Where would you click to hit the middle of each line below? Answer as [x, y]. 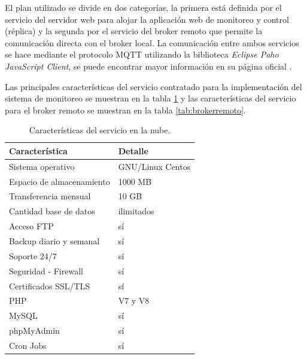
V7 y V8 [134, 300]
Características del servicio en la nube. [100, 130]
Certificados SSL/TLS [50, 285]
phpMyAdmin [34, 330]
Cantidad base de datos [52, 211]
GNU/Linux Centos [154, 166]
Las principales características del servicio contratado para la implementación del [153, 86]
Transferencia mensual [50, 196]
